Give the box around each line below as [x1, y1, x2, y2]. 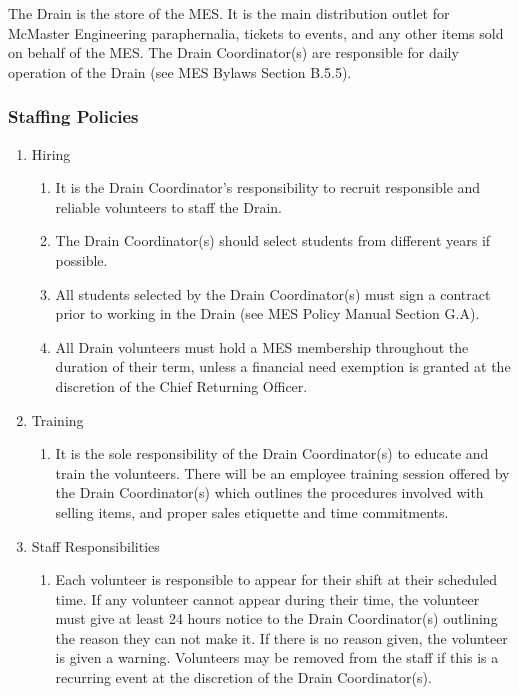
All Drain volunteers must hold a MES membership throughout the [55, 336, 469, 357]
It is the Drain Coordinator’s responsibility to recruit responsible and [55, 177, 481, 198]
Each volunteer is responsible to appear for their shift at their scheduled [55, 569, 498, 590]
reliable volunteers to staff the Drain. [55, 196, 283, 217]
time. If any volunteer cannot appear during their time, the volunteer [55, 588, 480, 609]
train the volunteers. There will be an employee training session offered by [55, 462, 510, 483]
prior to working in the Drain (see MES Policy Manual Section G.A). [55, 303, 480, 324]
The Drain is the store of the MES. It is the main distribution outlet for [8, 3, 450, 23]
